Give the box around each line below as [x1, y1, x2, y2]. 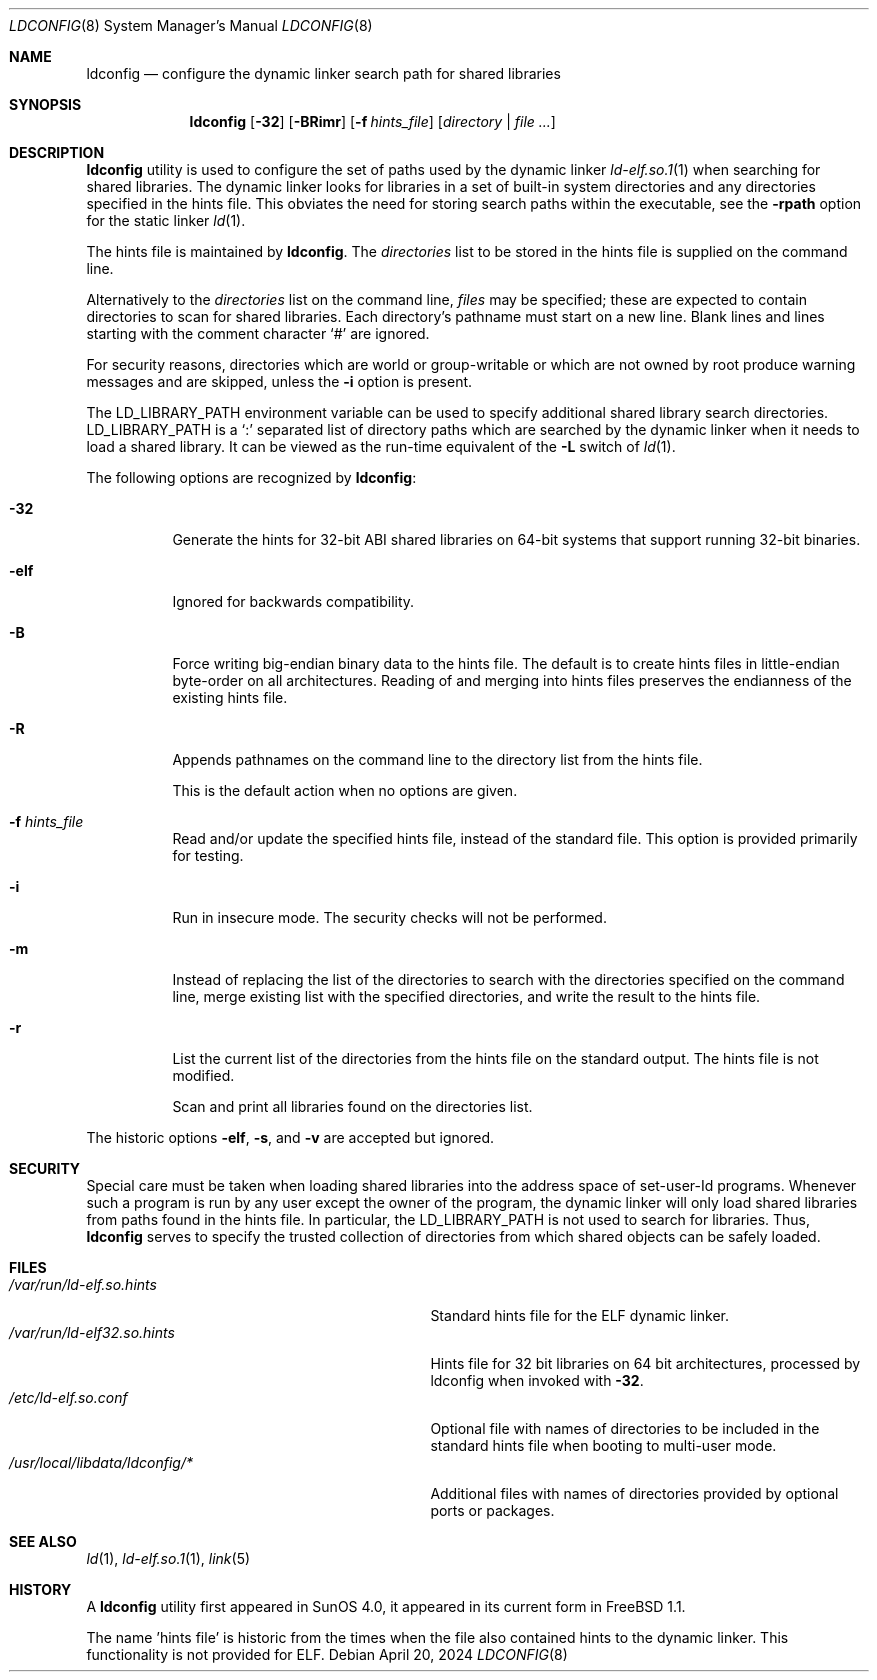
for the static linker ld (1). [86, 212, 246, 229]
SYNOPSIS [9, 96, 82, 113]
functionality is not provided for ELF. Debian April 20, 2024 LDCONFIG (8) [86, 1646, 568, 1663]
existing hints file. [172, 689, 288, 706]
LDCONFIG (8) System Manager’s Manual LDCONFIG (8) [9, 17, 373, 34]
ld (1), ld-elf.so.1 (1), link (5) [86, 1550, 251, 1567]
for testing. [172, 847, 244, 864]
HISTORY [9, 1581, 72, 1598]
